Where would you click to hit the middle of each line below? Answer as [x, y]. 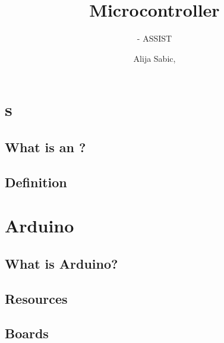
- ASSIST [154, 38]
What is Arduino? [61, 263]
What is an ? [45, 147]
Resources [36, 298]
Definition [36, 182]
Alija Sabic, [154, 58]
